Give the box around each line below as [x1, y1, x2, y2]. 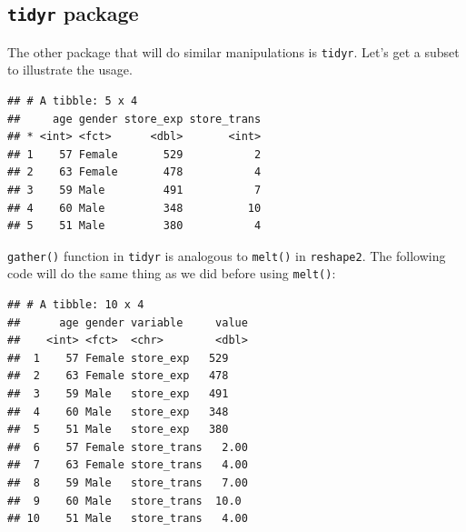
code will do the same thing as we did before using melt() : [7, 264, 336, 283]
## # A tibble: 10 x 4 [7, 298, 144, 312]
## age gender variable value [7, 316, 248, 329]
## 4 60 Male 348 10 [7, 201, 262, 215]
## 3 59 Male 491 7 [7, 184, 262, 196]
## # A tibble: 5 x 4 [7, 95, 138, 108]
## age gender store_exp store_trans [7, 112, 262, 125]
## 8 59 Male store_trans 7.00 [7, 477, 248, 490]
